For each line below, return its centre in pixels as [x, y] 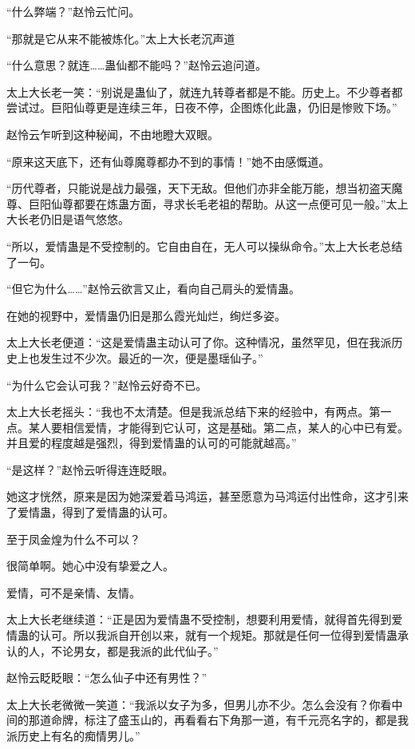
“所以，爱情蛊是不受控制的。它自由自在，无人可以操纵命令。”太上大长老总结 [205, 246]
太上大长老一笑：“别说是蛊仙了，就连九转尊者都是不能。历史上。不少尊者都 [205, 91]
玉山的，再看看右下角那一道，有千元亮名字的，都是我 [269, 720]
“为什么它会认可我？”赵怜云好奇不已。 [107, 384]
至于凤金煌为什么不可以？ [73, 539]
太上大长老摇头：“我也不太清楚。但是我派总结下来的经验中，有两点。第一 [199, 412]
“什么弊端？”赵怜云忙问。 [73, 11]
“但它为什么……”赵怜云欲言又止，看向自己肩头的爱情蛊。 [153, 289]
